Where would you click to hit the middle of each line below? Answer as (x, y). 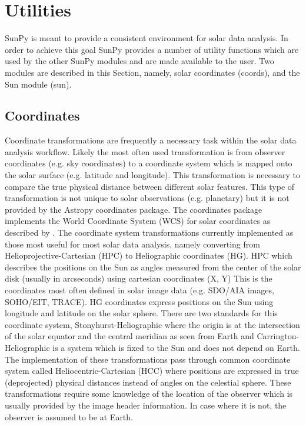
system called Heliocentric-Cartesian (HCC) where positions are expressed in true (152, 371)
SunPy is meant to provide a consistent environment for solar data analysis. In (147, 38)
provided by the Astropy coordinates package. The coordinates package (134, 209)
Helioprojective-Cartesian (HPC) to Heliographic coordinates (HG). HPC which (149, 255)
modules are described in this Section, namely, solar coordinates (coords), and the (152, 72)
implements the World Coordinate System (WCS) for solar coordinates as (138, 221)
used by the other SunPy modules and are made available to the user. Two (139, 61)
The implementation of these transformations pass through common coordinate (148, 359)
